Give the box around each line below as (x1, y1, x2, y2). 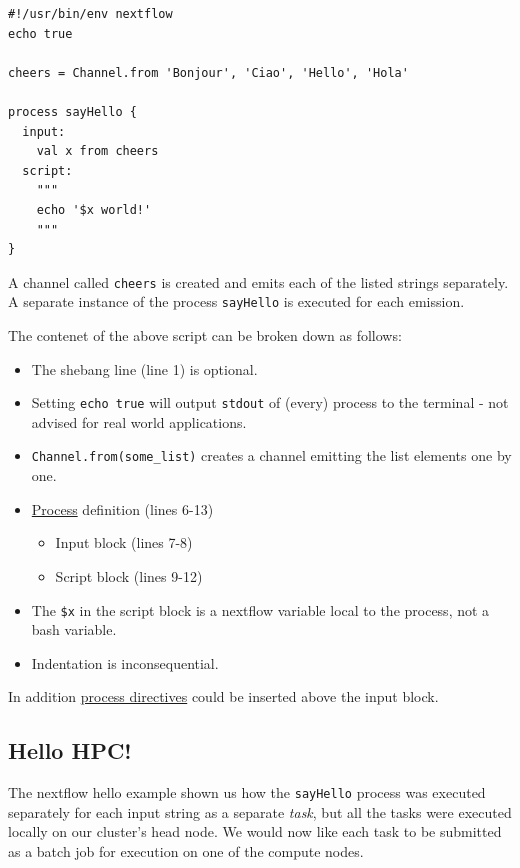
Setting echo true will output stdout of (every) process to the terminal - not (31, 392, 509, 413)
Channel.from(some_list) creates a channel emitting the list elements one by (31, 445, 512, 466)
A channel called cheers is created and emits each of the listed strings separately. (8, 271, 509, 292)
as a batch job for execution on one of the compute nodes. (8, 840, 364, 861)
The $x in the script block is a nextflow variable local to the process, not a (31, 599, 490, 620)
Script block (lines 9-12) (55, 565, 203, 586)
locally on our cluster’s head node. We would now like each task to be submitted (8, 821, 502, 842)
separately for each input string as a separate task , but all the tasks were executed (8, 801, 512, 822)
